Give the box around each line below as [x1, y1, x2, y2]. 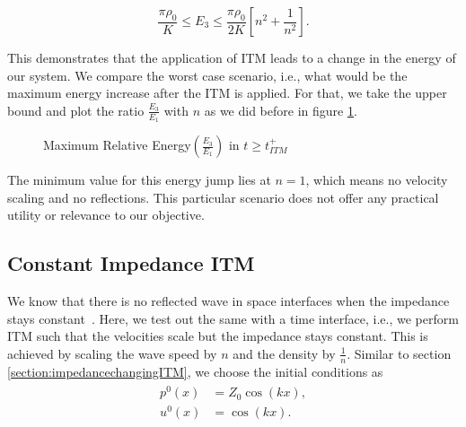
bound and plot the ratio [7, 100, 145, 119]
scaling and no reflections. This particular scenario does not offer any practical [7, 187, 439, 206]
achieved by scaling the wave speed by [7, 344, 217, 362]
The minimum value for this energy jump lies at [7, 170, 271, 189]
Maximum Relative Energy [43, 135, 191, 154]
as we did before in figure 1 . [204, 100, 357, 119]
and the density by [233, 344, 336, 362]
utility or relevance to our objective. [7, 205, 205, 224]
